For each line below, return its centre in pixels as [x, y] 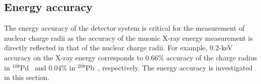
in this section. [27, 77]
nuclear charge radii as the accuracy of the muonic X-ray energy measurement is [128, 37]
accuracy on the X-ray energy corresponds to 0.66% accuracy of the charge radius [131, 57]
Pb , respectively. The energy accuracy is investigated [169, 67]
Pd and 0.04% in [48, 67]
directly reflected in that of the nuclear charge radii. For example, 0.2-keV [118, 48]
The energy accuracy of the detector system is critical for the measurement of [124, 28]
